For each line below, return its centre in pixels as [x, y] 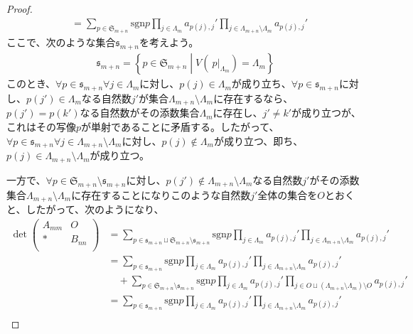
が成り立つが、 [326, 113]
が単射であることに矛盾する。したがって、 [180, 127]
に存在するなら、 [253, 98]
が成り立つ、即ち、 [258, 140]
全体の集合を [288, 194]
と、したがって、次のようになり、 [85, 209]
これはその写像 [41, 127]
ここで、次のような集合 [61, 42]
